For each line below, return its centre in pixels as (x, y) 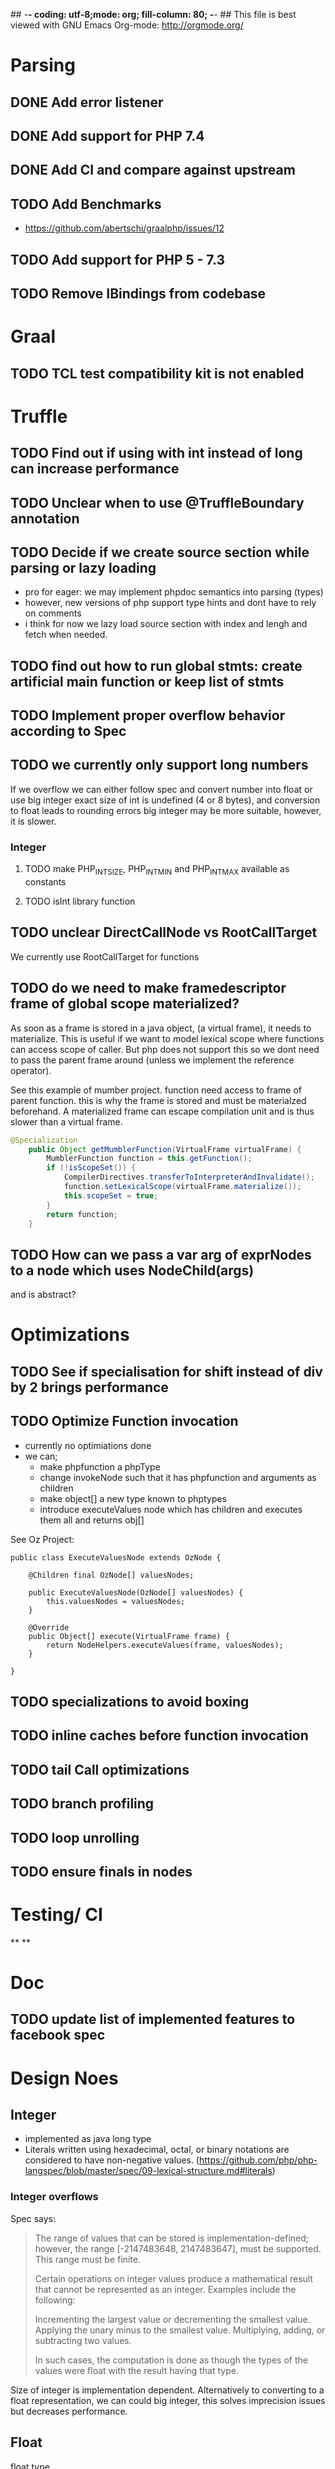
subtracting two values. (83, 2340)
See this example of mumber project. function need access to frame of (156, 1090)
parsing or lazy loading (83, 567)
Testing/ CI (56, 1915)
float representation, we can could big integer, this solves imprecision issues (168, 2400)
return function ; (82, 1214)
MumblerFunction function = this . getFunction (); (149, 1159)
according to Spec (68, 731)
